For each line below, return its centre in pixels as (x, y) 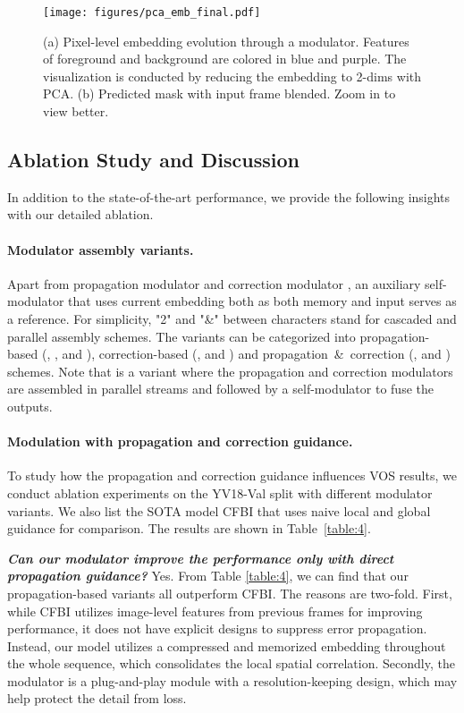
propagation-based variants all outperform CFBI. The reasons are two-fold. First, (230, 593)
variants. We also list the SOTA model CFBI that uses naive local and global (219, 510)
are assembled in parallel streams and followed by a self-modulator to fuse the (220, 389)
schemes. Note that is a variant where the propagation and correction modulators (230, 371)
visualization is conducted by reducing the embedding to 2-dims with (232, 76)
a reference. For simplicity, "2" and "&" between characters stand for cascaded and (232, 318)
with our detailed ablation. (80, 214)
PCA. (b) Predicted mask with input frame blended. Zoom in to (219, 93)
